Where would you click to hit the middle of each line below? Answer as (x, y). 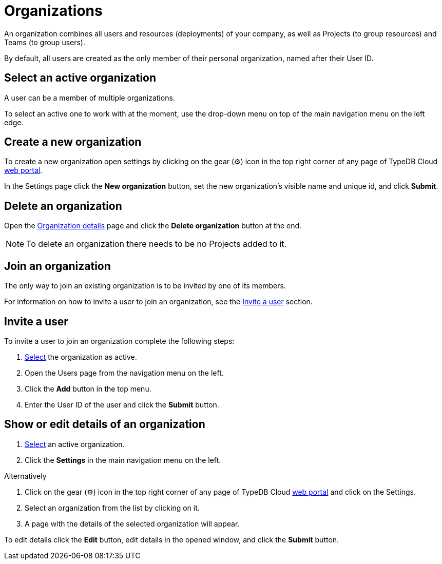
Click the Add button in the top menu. (88, 388)
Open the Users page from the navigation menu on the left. (124, 373)
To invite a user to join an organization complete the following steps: (119, 341)
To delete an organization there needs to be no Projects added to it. (157, 244)
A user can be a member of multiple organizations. (90, 98)
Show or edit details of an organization (105, 424)
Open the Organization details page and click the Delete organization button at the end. (153, 226)
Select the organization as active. (81, 357)
